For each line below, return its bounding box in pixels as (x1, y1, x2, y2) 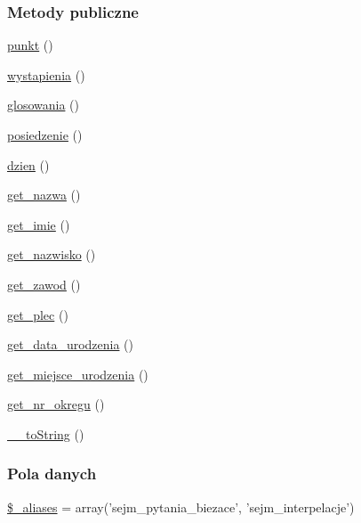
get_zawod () (7, 274, 81, 293)
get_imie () (7, 215, 70, 233)
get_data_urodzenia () (7, 335, 134, 354)
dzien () (7, 155, 50, 174)
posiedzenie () (7, 126, 83, 143)
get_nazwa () (7, 185, 81, 204)
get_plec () (7, 305, 68, 323)
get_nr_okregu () (7, 395, 105, 413)
